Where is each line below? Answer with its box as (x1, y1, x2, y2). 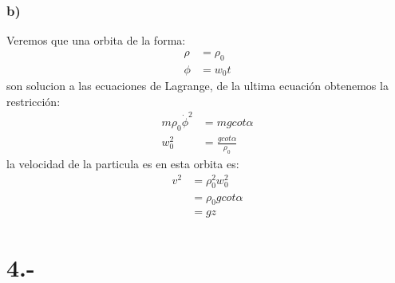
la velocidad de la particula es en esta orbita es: (6, 155, 239, 171)
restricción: (6, 92, 61, 109)
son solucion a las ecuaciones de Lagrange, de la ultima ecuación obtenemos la (6, 77, 389, 94)
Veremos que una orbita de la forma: (6, 32, 186, 49)
